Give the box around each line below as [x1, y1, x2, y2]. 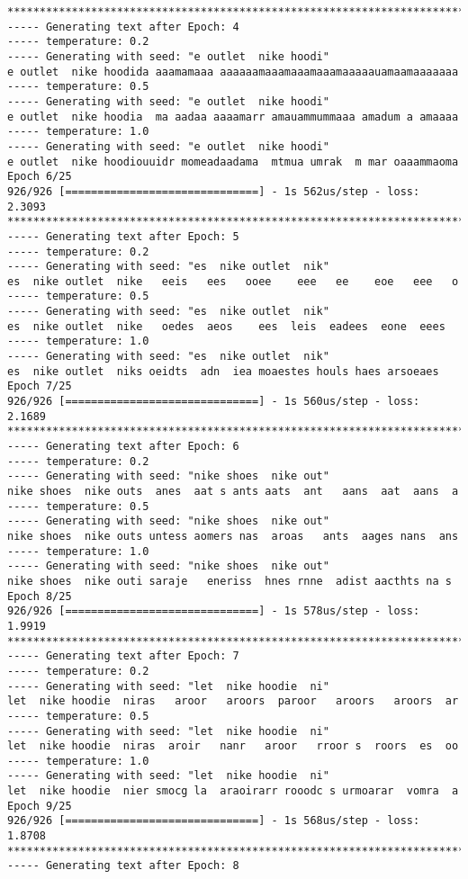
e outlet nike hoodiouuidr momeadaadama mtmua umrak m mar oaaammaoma [7, 155, 459, 168]
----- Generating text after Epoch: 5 [7, 229, 239, 243]
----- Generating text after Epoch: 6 [7, 440, 239, 453]
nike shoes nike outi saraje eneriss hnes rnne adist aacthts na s [7, 574, 452, 587]
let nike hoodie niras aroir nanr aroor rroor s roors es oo [7, 740, 459, 753]
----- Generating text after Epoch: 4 [7, 20, 239, 33]
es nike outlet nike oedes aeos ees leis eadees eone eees [7, 319, 445, 333]
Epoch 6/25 [7, 170, 72, 184]
